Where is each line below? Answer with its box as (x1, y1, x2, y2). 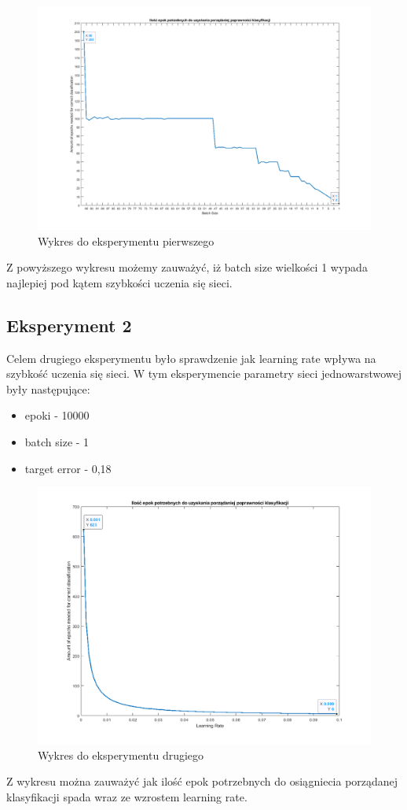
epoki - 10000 (24, 407, 90, 423)
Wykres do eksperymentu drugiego (38, 746, 204, 763)
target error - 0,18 (24, 460, 112, 476)
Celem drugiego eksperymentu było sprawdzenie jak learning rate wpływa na (6, 350, 376, 366)
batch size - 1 (24, 434, 90, 449)
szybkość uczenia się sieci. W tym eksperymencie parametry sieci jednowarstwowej (6, 365, 402, 382)
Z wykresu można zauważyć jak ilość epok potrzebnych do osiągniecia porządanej (6, 773, 398, 790)
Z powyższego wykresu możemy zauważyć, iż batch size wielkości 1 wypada (6, 259, 368, 276)
